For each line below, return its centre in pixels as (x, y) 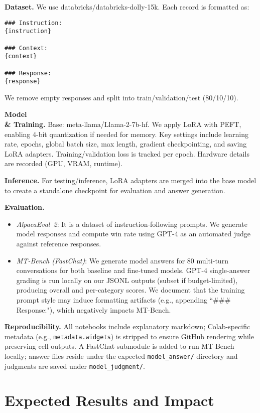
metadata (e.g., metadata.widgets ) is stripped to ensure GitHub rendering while (129, 336)
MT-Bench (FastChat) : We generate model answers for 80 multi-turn (122, 260)
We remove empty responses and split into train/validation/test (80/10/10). (121, 97)
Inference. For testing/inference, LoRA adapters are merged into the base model (131, 180)
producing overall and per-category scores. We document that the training (131, 290)
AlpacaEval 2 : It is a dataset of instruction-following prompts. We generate (132, 224)
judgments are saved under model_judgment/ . (75, 366)
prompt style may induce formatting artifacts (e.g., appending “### (123, 299)
